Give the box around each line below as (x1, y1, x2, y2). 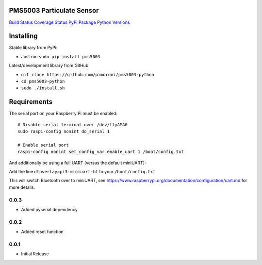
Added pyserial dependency (21, 206, 78, 212)
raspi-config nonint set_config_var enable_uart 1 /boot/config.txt (17, 149, 184, 155)
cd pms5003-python (21, 78, 65, 84)
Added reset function (21, 229, 64, 235)
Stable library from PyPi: (9, 45, 58, 50)
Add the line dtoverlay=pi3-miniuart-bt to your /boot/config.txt (9, 169, 156, 175)
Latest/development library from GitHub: (9, 63, 90, 68)
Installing (9, 32, 38, 40)
